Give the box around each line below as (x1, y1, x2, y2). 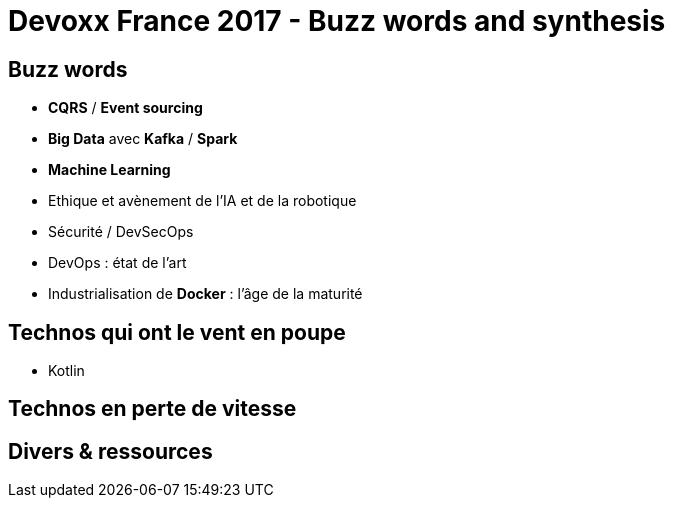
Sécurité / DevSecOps (48, 223, 194, 241)
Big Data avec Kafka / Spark (48, 130, 238, 148)
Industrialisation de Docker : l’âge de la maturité (48, 285, 363, 303)
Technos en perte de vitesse (8, 396, 297, 422)
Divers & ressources (8, 438, 213, 464)
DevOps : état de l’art (48, 254, 187, 272)
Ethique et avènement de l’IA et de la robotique (48, 192, 357, 210)
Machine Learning (48, 161, 171, 179)
